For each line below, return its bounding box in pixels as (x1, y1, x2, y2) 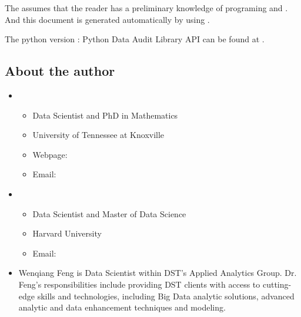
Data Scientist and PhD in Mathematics (32, 109, 178, 121)
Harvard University (32, 227, 102, 240)
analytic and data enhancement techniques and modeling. (18, 301, 226, 313)
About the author (5, 62, 115, 80)
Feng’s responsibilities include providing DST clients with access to (18, 278, 260, 290)
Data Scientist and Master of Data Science (32, 207, 186, 220)
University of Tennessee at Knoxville (32, 129, 165, 141)
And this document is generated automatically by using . (5, 13, 210, 25)
